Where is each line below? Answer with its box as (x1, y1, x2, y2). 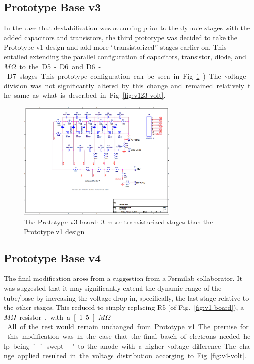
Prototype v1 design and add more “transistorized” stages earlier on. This (4, 42, 226, 52)
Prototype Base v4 (4, 250, 101, 265)
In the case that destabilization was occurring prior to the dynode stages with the (4, 23, 251, 33)
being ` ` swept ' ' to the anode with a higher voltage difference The (13, 340, 236, 351)
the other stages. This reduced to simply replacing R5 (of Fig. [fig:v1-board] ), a (4, 302, 244, 312)
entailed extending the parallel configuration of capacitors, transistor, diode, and (4, 51, 246, 61)
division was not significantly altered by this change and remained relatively (4, 80, 244, 90)
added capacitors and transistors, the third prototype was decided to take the (4, 32, 238, 42)
